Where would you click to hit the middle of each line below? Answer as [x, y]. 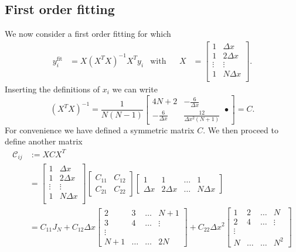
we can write [135, 89]
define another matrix [44, 141]
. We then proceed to [241, 130]
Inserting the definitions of [52, 89]
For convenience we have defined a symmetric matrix [100, 130]
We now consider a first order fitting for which [88, 34]
